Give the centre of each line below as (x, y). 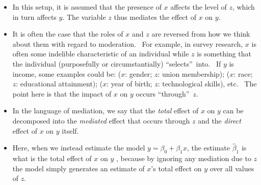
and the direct (219, 120)
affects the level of (199, 7)
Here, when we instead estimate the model (79, 148)
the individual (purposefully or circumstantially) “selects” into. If (117, 63)
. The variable (84, 17)
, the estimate (208, 148)
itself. (70, 130)
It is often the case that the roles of (68, 34)
